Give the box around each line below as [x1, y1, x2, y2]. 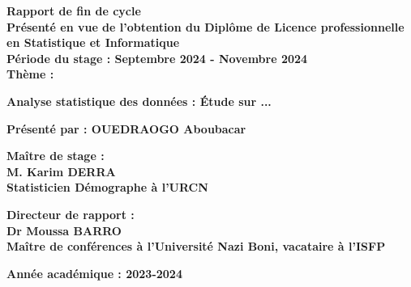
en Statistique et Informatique [6, 34, 180, 51]
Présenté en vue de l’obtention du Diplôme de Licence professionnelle [6, 18, 405, 35]
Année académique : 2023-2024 [6, 264, 182, 281]
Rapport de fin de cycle [6, 2, 141, 19]
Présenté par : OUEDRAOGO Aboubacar [6, 120, 246, 137]
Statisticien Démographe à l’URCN [6, 179, 208, 196]
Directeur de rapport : [6, 205, 135, 222]
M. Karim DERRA [6, 162, 116, 179]
